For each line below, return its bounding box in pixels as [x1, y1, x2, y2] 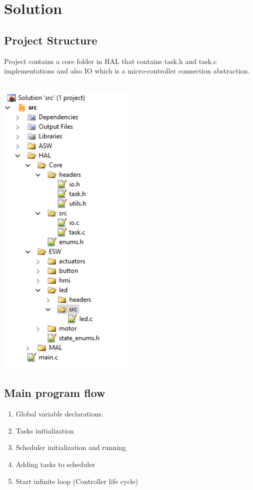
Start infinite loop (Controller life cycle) [15, 475, 138, 486]
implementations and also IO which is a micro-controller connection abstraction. [4, 65, 250, 76]
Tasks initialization [15, 425, 74, 435]
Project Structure [4, 32, 97, 47]
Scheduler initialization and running [15, 442, 126, 452]
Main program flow [4, 385, 105, 400]
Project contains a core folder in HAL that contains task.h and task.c [4, 55, 217, 66]
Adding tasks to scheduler [15, 458, 95, 469]
